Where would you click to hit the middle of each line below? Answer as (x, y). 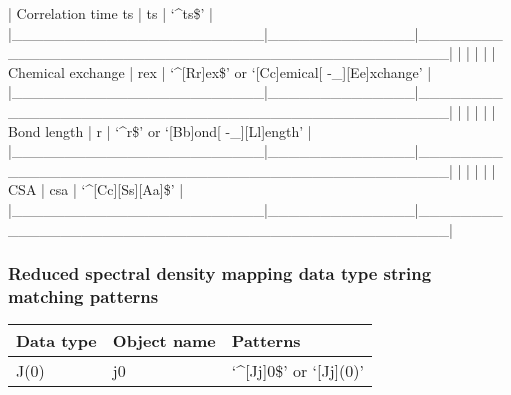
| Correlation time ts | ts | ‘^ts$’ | (110, 13)
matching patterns (83, 295)
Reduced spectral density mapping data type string (220, 273)
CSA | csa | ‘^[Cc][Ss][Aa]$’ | (96, 189)
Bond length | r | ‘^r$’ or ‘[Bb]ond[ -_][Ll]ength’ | (160, 130)
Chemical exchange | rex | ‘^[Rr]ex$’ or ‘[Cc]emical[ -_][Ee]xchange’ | (220, 71)
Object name (164, 341)
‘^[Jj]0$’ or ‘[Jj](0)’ (297, 371)
